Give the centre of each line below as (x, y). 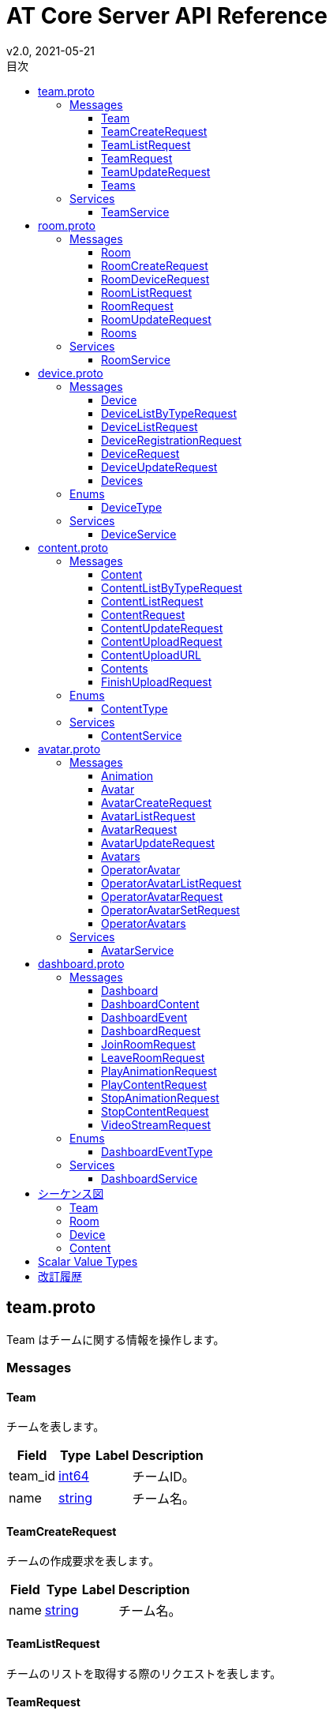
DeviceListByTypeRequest (169, 413)
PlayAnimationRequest (159, 1071)
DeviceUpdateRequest (159, 467)
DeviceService (139, 534)
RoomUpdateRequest (156, 319)
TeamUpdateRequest (156, 171)
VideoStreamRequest (156, 1124)
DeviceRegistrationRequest (172, 440)
